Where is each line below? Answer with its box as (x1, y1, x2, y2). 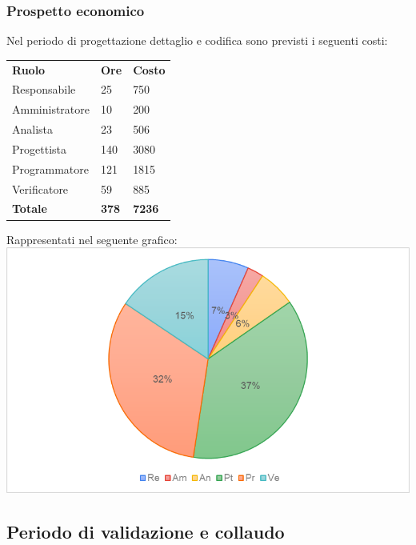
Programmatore (12, 160, 89, 177)
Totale (12, 200, 47, 217)
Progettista (12, 140, 66, 157)
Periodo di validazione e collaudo (6, 519, 285, 543)
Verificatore (12, 180, 69, 197)
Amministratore (12, 101, 90, 118)
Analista (12, 121, 54, 138)
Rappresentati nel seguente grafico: (6, 230, 178, 247)
